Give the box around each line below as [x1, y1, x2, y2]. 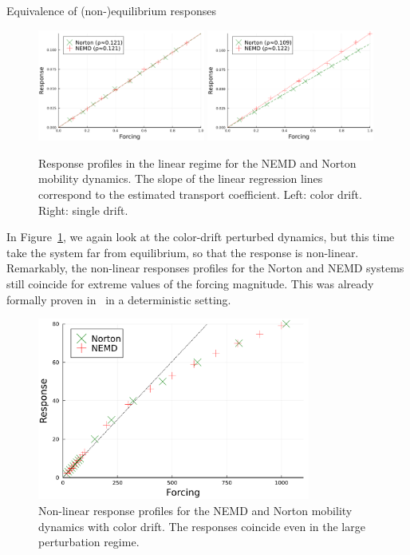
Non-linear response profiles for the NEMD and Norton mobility [38, 501, 353, 518]
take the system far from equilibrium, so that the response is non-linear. [6, 244, 359, 260]
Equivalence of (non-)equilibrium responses [6, 2, 217, 18]
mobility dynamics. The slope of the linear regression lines [38, 170, 323, 187]
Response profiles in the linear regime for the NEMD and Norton [38, 154, 357, 171]
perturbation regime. [38, 533, 140, 550]
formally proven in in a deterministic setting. [6, 291, 231, 307]
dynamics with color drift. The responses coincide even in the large [38, 517, 365, 534]
